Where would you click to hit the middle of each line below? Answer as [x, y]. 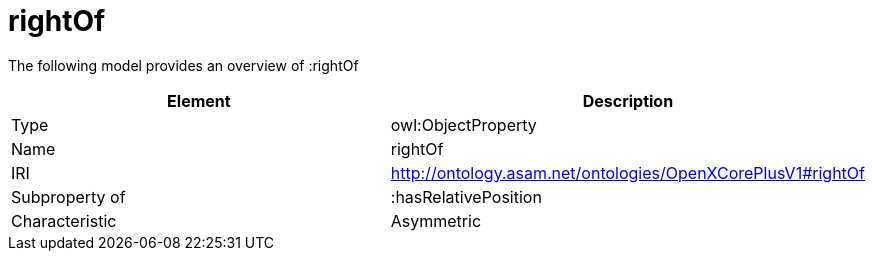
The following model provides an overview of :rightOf [183, 65]
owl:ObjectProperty [463, 124]
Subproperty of [68, 196]
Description [628, 100]
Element [199, 100]
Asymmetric [436, 220]
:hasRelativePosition [466, 196]
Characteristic [64, 220]
